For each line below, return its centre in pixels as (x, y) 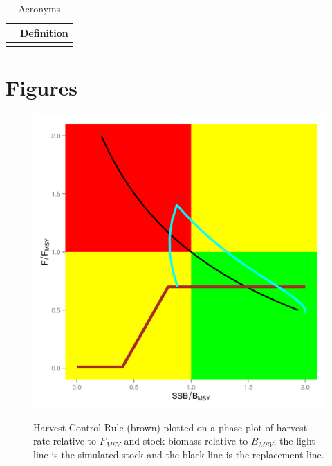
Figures (41, 88)
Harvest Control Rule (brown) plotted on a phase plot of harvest (170, 427)
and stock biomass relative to (186, 441)
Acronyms (39, 8)
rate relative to (65, 441)
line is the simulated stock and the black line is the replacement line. (179, 454)
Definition (44, 32)
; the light (294, 441)
